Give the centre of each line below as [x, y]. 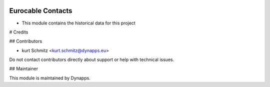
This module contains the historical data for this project [79, 23]
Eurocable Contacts [41, 11]
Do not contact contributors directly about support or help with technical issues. [92, 59]
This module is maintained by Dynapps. [50, 78]
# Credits [19, 32]
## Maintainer [24, 69]
